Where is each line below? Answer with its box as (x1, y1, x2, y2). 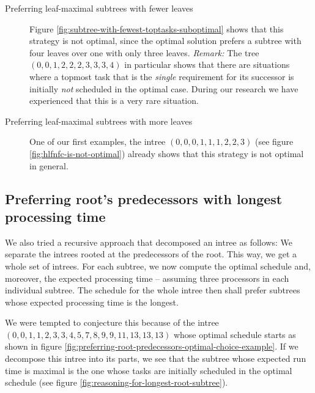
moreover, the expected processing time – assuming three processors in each (5, 271, 289, 284)
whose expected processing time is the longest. (5, 295, 179, 308)
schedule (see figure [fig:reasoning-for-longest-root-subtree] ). (5, 376, 228, 389)
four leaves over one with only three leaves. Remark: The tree (29, 46, 259, 59)
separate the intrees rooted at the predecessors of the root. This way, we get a (5, 248, 297, 260)
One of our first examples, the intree (29, 135, 166, 148)
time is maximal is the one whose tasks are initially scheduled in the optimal (5, 364, 292, 376)
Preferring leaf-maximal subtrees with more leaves (5, 114, 193, 127)
